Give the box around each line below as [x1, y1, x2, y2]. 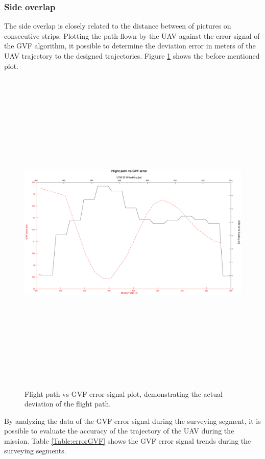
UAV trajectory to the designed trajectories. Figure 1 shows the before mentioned [4, 50, 260, 61]
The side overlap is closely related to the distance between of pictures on [4, 20, 231, 31]
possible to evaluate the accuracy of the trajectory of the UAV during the [4, 425, 234, 436]
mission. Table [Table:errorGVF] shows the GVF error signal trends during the [4, 435, 251, 446]
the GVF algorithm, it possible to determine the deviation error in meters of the [4, 40, 256, 51]
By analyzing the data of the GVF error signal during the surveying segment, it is [4, 415, 261, 426]
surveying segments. [4, 445, 66, 456]
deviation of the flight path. [25, 398, 111, 409]
